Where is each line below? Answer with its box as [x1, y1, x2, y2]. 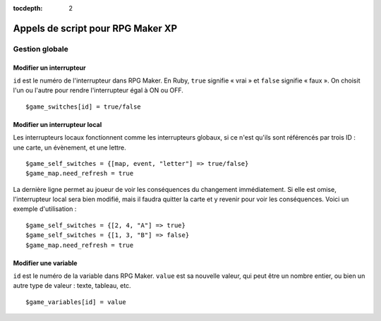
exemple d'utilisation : [13, 205, 77, 213]
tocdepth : [13, 4, 43, 12]
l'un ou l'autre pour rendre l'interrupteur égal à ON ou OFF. [13, 86, 183, 95]
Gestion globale [13, 44, 68, 54]
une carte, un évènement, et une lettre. [13, 143, 126, 152]
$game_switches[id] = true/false [25, 102, 141, 111]
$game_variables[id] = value [25, 298, 126, 306]
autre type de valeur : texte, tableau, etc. [13, 281, 131, 290]
